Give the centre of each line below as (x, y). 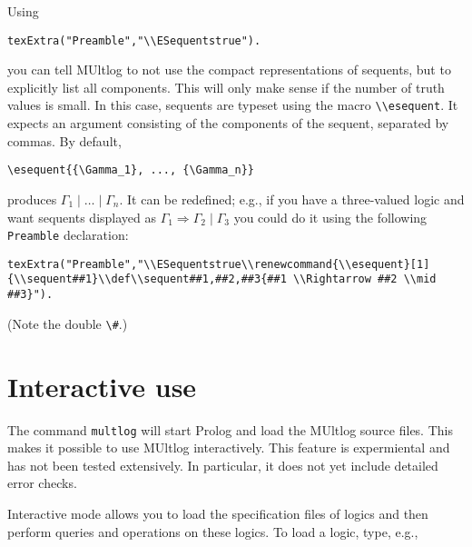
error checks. (42, 483)
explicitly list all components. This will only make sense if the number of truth (226, 87)
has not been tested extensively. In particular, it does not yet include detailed (223, 465)
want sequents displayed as (82, 217)
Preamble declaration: (68, 235)
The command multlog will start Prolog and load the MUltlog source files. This (230, 429)
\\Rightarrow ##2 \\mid (364, 279)
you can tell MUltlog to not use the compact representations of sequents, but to (229, 70)
